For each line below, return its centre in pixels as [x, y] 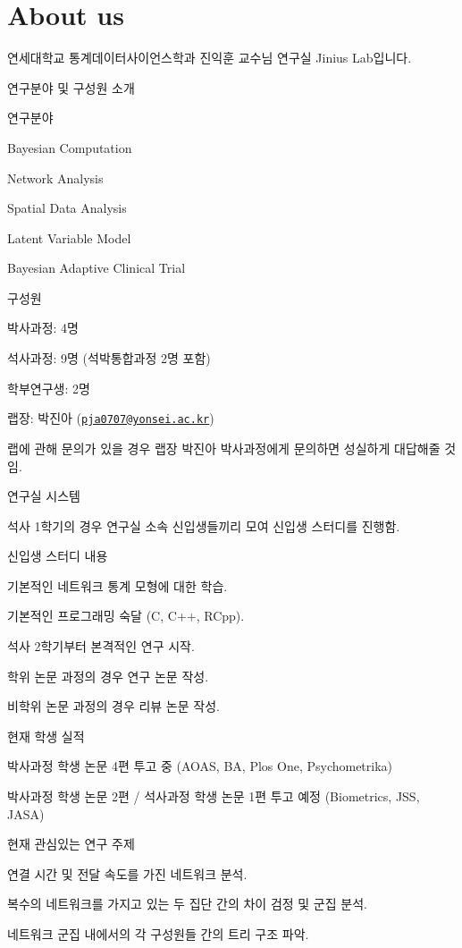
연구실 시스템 [44, 496]
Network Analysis [55, 178]
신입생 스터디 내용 [58, 556]
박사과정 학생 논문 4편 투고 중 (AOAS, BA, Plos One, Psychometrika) [200, 766]
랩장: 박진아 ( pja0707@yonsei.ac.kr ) [111, 418]
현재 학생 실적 [46, 736]
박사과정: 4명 [43, 328]
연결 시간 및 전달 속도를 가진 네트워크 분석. [127, 873]
